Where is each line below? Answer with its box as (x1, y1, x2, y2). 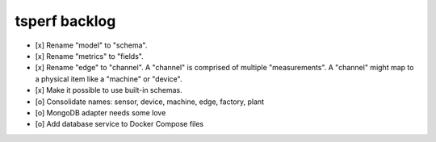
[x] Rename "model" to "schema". (35, 40, 148, 50)
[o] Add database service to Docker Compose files (35, 119, 204, 129)
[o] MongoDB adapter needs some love (35, 107, 166, 117)
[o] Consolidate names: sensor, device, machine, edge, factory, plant (35, 97, 265, 106)
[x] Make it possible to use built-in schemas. (35, 86, 182, 95)
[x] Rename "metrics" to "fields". (35, 51, 145, 61)
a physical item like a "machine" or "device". (35, 73, 182, 84)
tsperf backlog (15, 12, 116, 30)
